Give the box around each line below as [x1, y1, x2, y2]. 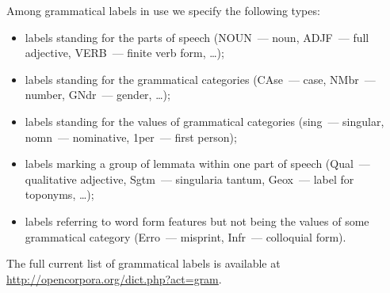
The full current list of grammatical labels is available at [6, 255, 281, 272]
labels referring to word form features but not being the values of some [25, 212, 369, 229]
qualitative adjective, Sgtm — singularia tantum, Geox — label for [25, 170, 354, 187]
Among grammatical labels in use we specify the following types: [6, 2, 320, 18]
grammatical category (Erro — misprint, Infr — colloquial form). [25, 228, 346, 245]
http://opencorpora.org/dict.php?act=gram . [6, 270, 222, 287]
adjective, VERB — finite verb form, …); [25, 44, 224, 61]
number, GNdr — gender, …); [25, 86, 170, 103]
